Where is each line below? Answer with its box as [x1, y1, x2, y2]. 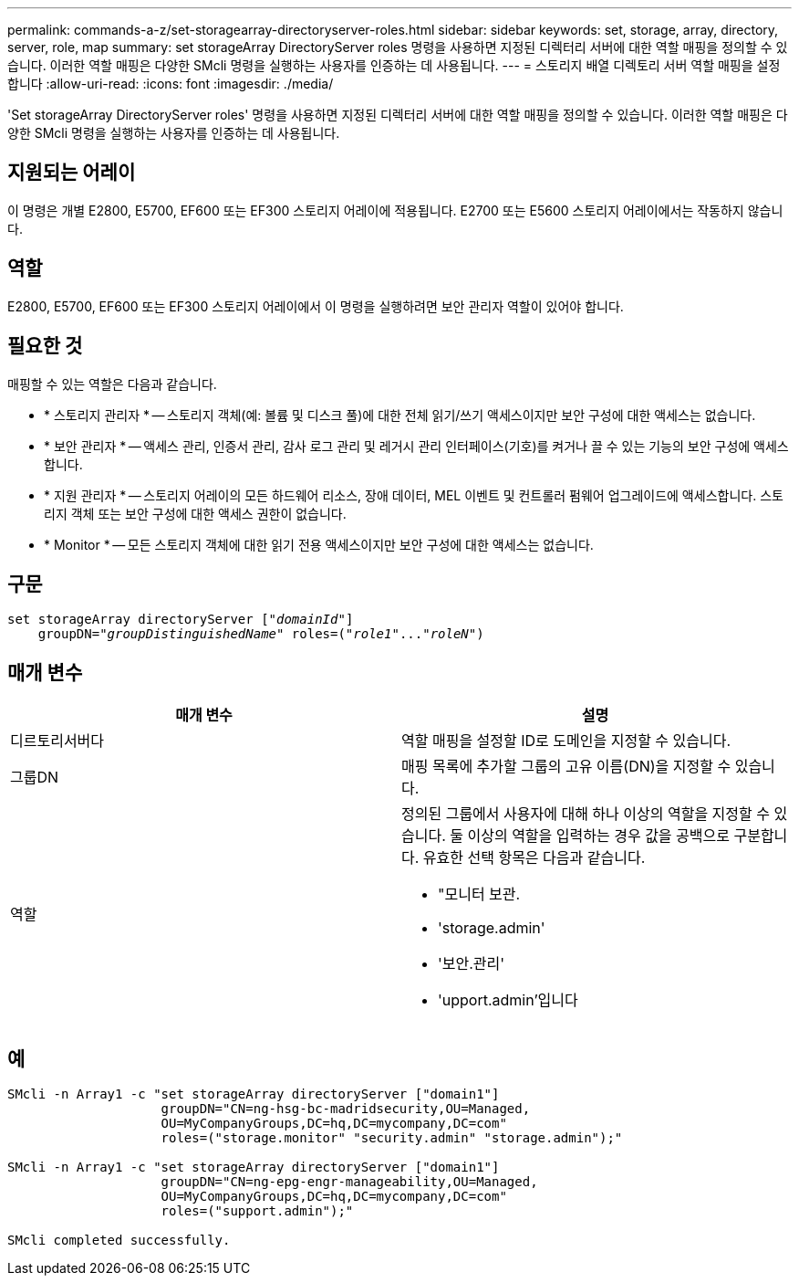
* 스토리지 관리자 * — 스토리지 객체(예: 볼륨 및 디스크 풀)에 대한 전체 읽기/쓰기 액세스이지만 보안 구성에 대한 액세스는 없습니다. [44, 406, 756, 423]
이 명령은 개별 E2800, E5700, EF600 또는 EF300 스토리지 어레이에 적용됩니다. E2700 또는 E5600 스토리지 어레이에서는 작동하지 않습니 [7, 202, 783, 218]
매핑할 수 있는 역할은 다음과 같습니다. [7, 375, 217, 392]
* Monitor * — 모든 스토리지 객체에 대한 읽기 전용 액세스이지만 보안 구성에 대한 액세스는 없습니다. [44, 536, 594, 552]
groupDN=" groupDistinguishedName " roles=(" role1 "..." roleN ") [37, 626, 484, 642]
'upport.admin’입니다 [438, 991, 578, 1010]
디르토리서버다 [10, 731, 105, 751]
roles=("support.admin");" [161, 1204, 354, 1219]
